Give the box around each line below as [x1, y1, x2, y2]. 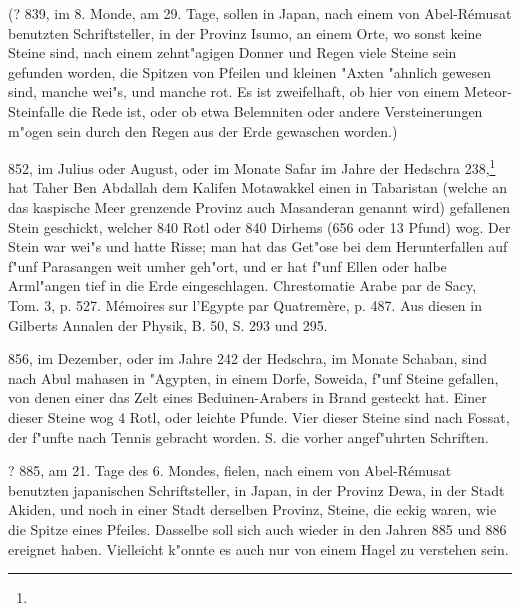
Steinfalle [8, 100, 65, 121]
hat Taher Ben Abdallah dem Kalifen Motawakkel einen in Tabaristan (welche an [8, 177, 507, 198]
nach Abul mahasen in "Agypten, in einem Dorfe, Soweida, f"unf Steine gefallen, [8, 367, 499, 388]
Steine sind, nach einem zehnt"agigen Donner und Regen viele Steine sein [8, 42, 457, 63]
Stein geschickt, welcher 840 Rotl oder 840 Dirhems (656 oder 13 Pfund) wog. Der [8, 216, 511, 237]
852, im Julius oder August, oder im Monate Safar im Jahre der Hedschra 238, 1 [8, 155, 496, 178]
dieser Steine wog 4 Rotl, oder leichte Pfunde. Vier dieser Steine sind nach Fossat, [8, 406, 510, 427]
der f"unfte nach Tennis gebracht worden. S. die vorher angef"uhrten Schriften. [8, 426, 489, 447]
